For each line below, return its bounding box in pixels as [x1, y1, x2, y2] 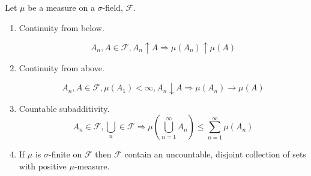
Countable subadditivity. [19, 102, 110, 114]
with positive [19, 159, 67, 172]
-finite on [48, 148, 82, 160]
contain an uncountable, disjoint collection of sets [124, 148, 306, 160]
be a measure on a [28, 1, 95, 13]
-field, [102, 1, 123, 13]
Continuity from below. [19, 21, 104, 34]
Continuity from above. [19, 62, 104, 74]
